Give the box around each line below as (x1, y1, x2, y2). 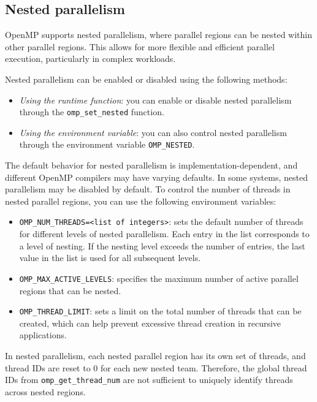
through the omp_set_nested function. (19, 105, 164, 118)
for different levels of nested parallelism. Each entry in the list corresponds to (19, 227, 310, 240)
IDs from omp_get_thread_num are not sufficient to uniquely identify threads (5, 373, 293, 386)
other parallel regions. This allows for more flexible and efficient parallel (5, 40, 275, 53)
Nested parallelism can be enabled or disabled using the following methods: (5, 72, 288, 85)
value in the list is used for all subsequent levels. (19, 251, 201, 264)
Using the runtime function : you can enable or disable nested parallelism (19, 93, 292, 106)
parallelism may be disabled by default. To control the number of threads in (5, 183, 291, 195)
